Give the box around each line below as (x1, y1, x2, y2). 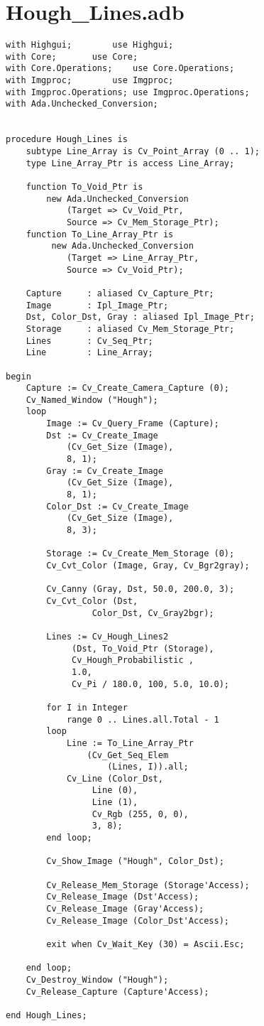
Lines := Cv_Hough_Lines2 (46, 631, 169, 642)
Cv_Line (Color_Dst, (66, 773, 163, 784)
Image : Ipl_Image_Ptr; (26, 300, 169, 310)
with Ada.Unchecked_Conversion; (6, 99, 158, 109)
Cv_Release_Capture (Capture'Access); (26, 986, 209, 997)
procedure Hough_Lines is (6, 134, 128, 145)
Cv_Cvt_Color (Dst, (46, 595, 138, 606)
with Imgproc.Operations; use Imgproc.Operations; (6, 87, 250, 97)
